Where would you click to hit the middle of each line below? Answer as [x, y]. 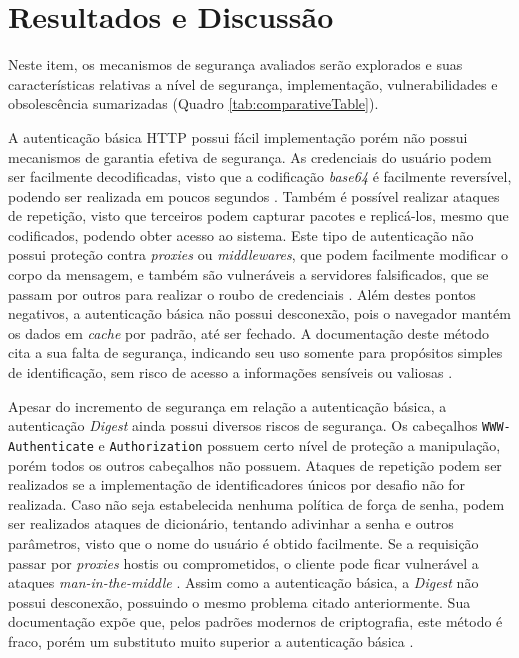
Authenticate [51, 446]
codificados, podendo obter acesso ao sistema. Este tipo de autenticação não [241, 234]
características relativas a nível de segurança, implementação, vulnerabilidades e [253, 83]
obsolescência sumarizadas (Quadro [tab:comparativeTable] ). [193, 103]
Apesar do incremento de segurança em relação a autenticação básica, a [227, 405]
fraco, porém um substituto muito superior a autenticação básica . [211, 640]
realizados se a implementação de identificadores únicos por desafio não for [237, 484]
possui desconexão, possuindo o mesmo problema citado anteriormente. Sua [239, 601]
